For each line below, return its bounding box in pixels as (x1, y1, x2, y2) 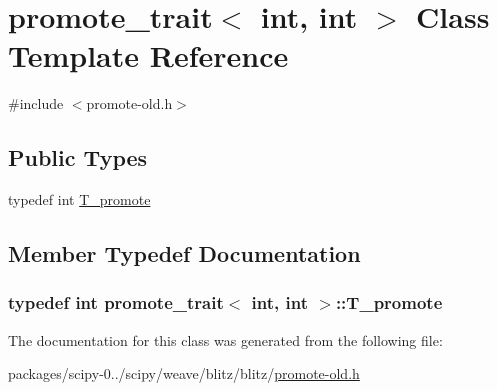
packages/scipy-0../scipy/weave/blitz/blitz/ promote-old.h (8, 363, 360, 384)
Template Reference (8, 35, 289, 76)
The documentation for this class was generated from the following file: (8, 329, 443, 350)
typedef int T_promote (8, 189, 151, 210)
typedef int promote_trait (8, 290, 224, 315)
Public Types (8, 142, 148, 173)
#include (8, 93, 64, 114)
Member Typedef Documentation (8, 238, 361, 269)
